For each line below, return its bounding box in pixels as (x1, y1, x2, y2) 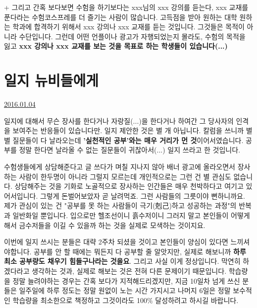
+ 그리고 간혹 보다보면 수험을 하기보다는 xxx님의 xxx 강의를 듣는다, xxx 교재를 (4, 2, 249, 12)
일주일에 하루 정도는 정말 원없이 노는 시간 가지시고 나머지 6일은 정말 (19, 285, 231, 296)
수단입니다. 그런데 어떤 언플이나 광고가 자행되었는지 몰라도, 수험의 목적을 (19, 31, 246, 41)
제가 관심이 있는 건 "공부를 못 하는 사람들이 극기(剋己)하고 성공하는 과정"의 (4, 200, 237, 211)
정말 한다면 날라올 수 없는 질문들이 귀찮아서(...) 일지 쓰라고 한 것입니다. (19, 145, 241, 155)
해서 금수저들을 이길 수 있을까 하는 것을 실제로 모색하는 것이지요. (4, 220, 206, 230)
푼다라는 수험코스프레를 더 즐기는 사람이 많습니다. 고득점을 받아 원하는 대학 (4, 11, 237, 22)
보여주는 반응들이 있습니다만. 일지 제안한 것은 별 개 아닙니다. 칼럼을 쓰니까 (12, 125, 244, 136)
